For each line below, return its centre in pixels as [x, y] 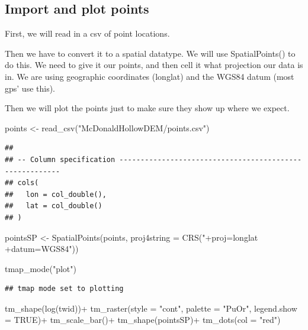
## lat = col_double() [54, 206]
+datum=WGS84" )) [42, 249]
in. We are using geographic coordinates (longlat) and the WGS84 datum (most [150, 76]
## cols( [22, 183]
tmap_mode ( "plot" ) [41, 268]
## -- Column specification [60, 159]
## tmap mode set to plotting [64, 289]
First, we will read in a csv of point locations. [87, 33]
